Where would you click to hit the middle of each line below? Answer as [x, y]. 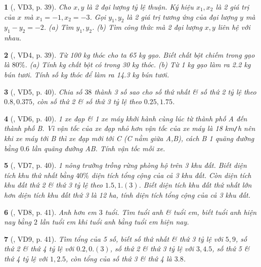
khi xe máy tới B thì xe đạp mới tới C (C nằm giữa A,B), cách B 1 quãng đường [129, 138]
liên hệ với [234, 27]
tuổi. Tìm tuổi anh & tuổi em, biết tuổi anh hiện [181, 212]
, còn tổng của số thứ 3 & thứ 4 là [119, 258]
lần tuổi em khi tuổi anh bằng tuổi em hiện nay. [115, 222]
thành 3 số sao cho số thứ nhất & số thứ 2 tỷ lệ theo [175, 91]
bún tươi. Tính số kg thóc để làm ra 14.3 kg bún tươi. [87, 74]
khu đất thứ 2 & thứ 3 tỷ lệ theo [54, 185]
